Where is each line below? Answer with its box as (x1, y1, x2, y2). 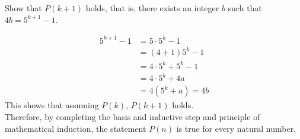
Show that (5, 2, 42, 14)
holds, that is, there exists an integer (85, 2, 219, 14)
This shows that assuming (5, 99, 99, 111)
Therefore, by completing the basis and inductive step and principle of (5, 110, 260, 122)
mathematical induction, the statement (5, 122, 146, 134)
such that (228, 2, 262, 14)
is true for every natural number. (176, 122, 296, 134)
